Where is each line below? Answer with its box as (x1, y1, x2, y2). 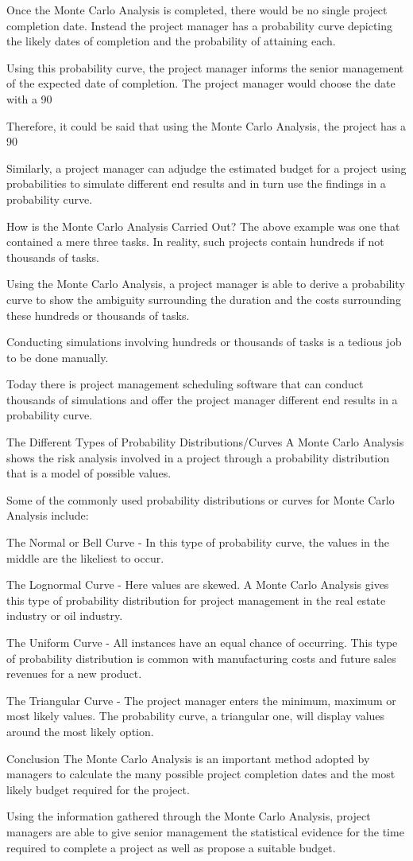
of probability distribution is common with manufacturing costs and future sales (6, 649, 396, 666)
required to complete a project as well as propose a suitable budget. (6, 839, 336, 855)
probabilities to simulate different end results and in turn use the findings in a (6, 175, 386, 192)
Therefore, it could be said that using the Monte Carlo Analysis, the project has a (6, 117, 406, 134)
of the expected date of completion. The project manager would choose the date (6, 75, 396, 92)
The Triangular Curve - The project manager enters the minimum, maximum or (6, 692, 396, 708)
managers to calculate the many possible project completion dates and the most (6, 766, 396, 782)
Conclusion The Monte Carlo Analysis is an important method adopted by (6, 750, 370, 766)
